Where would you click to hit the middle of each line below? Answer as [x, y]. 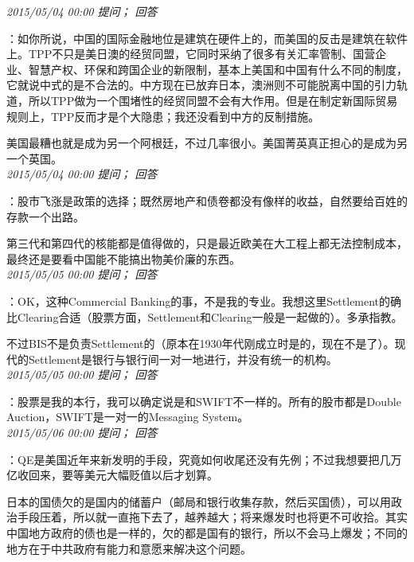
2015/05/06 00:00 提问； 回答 [82, 433]
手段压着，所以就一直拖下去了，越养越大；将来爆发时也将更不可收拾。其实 [212, 517]
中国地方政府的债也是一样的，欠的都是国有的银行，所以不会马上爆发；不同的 [207, 533]
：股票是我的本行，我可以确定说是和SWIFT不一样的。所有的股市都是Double [204, 401]
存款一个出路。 [45, 216]
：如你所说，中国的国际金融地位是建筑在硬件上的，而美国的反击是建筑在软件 [207, 38]
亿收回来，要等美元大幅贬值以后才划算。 [112, 475]
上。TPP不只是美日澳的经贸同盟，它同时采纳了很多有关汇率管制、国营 [191, 54]
